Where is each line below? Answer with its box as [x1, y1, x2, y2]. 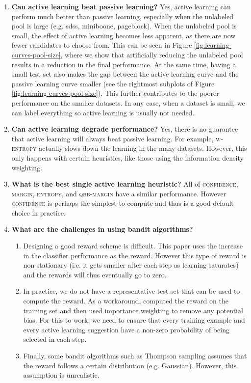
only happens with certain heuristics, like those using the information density [11, 152, 244, 163]
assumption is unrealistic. [23, 370, 100, 380]
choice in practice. [11, 207, 66, 218]
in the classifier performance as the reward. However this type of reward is [23, 250, 247, 260]
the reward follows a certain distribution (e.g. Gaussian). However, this [23, 360, 237, 370]
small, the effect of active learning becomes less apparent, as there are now [11, 30, 236, 40]
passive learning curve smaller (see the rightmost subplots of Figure [11, 78, 215, 88]
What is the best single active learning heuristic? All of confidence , [11, 179, 238, 189]
